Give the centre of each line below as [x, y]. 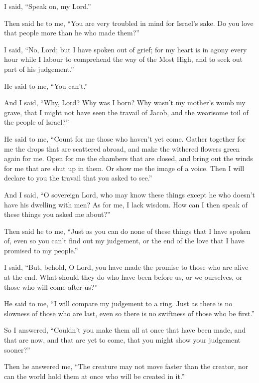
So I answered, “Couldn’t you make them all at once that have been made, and [125, 330]
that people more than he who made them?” [72, 33]
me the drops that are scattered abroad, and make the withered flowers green [122, 148]
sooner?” [17, 349]
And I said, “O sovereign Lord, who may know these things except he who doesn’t [129, 194]
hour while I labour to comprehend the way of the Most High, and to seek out [123, 59]
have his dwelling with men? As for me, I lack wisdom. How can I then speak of [126, 204]
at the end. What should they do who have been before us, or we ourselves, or [123, 277]
